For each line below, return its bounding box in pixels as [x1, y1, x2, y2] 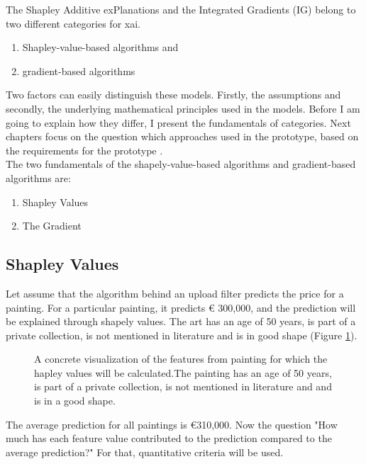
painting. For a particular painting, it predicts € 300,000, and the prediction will [6, 300, 356, 315]
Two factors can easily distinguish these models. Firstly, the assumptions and [6, 87, 341, 102]
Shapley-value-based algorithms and [22, 40, 179, 55]
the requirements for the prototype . [6, 142, 163, 157]
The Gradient [22, 218, 82, 233]
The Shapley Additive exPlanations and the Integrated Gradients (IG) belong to [6, 2, 356, 16]
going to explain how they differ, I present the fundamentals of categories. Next [6, 115, 351, 130]
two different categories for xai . [6, 16, 140, 30]
